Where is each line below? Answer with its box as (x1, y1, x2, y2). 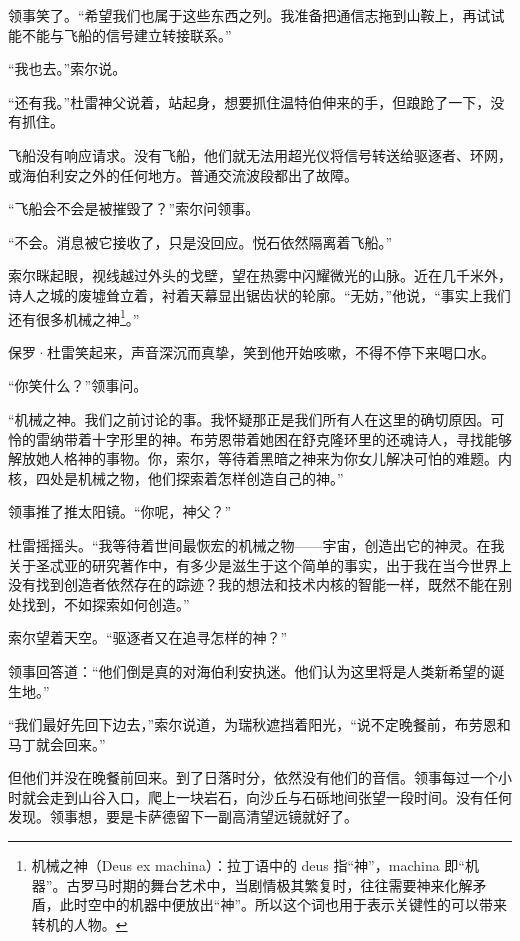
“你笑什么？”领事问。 (8, 375, 148, 396)
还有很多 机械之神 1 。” (8, 305, 140, 329)
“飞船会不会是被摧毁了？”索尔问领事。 (8, 198, 260, 219)
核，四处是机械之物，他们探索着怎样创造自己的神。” (8, 467, 344, 488)
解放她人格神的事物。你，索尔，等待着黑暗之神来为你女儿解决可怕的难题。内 (8, 448, 512, 469)
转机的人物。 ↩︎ (31, 913, 128, 934)
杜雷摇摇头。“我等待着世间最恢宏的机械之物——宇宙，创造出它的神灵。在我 (8, 534, 505, 555)
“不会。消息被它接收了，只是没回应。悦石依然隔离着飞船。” (8, 231, 393, 252)
